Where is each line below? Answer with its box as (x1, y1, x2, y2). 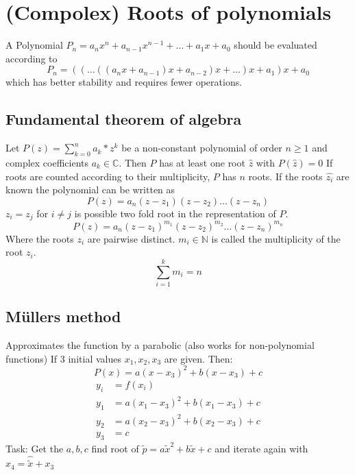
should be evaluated (234, 38, 317, 52)
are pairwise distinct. (87, 231, 175, 245)
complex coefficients (5, 155, 88, 169)
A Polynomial (5, 38, 63, 52)
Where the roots (5, 231, 74, 245)
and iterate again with (215, 441, 308, 456)
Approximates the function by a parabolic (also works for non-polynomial (5, 338, 315, 352)
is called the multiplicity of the (211, 231, 341, 245)
